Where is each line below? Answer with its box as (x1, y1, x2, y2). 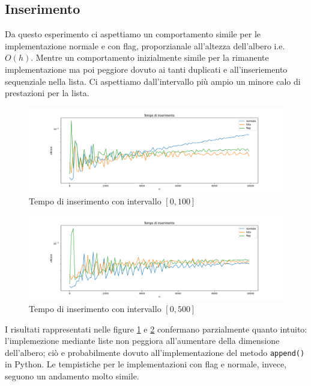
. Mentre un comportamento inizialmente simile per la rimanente (31, 51, 269, 64)
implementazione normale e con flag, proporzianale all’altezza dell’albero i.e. (5, 39, 285, 52)
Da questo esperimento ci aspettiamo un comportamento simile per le (5, 28, 261, 40)
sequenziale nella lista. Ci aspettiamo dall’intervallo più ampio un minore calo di (5, 75, 301, 87)
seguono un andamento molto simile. (5, 369, 139, 382)
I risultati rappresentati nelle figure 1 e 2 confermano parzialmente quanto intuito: (5, 322, 307, 335)
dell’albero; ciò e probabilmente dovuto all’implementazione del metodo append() (5, 346, 305, 358)
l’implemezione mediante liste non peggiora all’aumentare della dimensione (5, 334, 280, 347)
